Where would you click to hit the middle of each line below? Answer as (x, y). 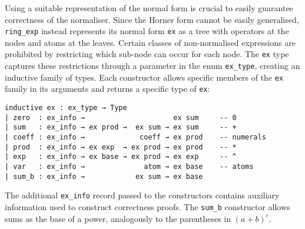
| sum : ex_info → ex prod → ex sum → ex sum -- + (121, 127)
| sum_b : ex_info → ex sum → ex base (104, 176)
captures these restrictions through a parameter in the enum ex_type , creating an (152, 66)
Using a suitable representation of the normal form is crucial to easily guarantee (149, 8)
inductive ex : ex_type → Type (66, 108)
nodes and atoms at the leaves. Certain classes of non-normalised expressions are (150, 42)
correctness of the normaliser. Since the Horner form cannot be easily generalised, (152, 19)
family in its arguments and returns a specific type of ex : (107, 89)
